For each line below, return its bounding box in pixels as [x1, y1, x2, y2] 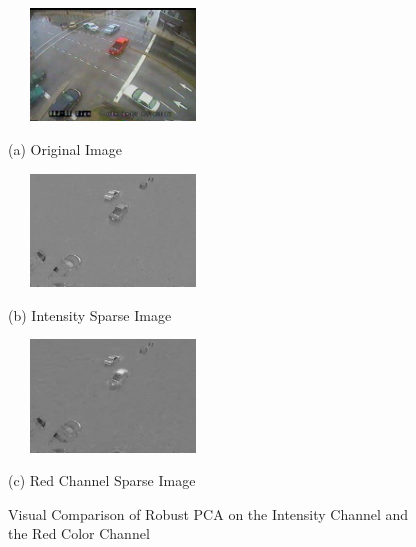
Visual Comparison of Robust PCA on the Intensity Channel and [8, 503, 409, 524]
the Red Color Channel [8, 523, 150, 544]
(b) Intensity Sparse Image [8, 304, 172, 325]
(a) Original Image [8, 138, 122, 159]
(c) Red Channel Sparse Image [8, 470, 196, 491]
